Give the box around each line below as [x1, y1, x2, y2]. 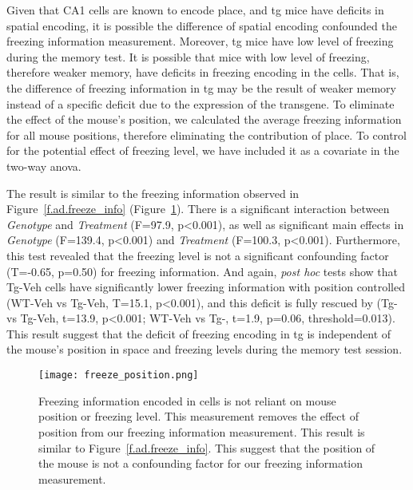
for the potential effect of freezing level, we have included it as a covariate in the [6, 142, 399, 159]
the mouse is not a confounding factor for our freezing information [38, 455, 363, 472]
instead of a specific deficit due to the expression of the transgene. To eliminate [6, 95, 395, 112]
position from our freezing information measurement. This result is [38, 423, 365, 440]
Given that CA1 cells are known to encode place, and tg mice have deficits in [6, 2, 384, 18]
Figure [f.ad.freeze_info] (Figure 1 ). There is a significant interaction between [6, 200, 390, 217]
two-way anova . [6, 157, 81, 174]
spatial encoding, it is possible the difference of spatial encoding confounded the [6, 17, 397, 34]
